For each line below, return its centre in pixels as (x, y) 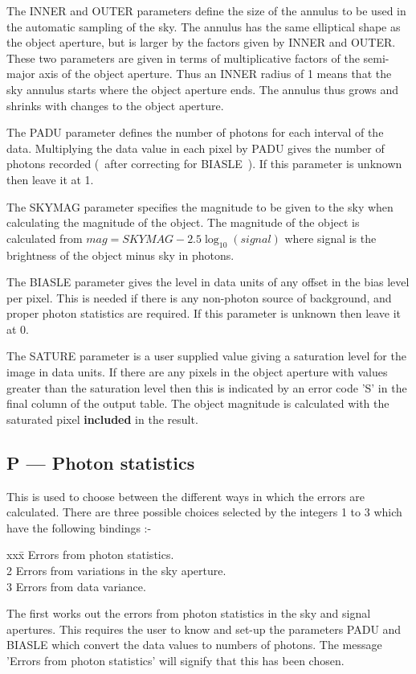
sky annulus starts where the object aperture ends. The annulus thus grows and (203, 89)
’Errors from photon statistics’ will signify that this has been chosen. (175, 660)
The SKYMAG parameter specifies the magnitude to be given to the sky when (200, 206)
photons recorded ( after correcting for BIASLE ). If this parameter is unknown (204, 164)
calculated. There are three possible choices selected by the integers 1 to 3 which (204, 512)
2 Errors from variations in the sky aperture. (116, 571)
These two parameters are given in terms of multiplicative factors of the (183, 58)
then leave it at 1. (50, 179)
